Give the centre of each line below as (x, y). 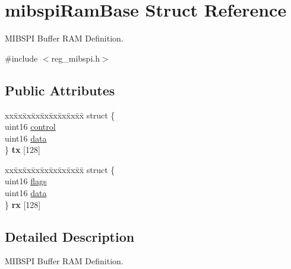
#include (21, 58)
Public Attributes (60, 90)
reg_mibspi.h (75, 58)
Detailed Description (70, 236)
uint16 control (30, 127)
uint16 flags (26, 181)
